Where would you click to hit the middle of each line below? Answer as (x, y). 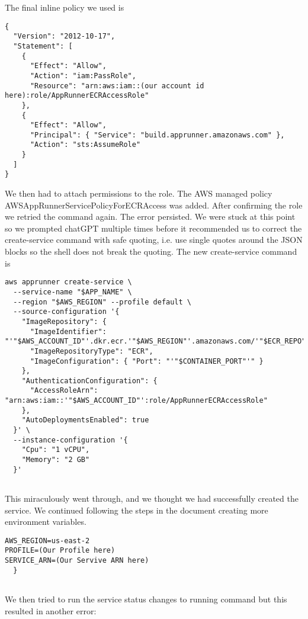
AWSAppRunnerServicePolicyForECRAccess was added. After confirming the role (154, 205)
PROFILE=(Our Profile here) (60, 551)
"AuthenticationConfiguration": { (89, 381)
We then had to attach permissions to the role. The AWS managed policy (139, 193)
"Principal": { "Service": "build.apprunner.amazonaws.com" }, (157, 135)
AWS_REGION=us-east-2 (47, 541)
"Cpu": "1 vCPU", (56, 450)
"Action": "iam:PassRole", (83, 76)
